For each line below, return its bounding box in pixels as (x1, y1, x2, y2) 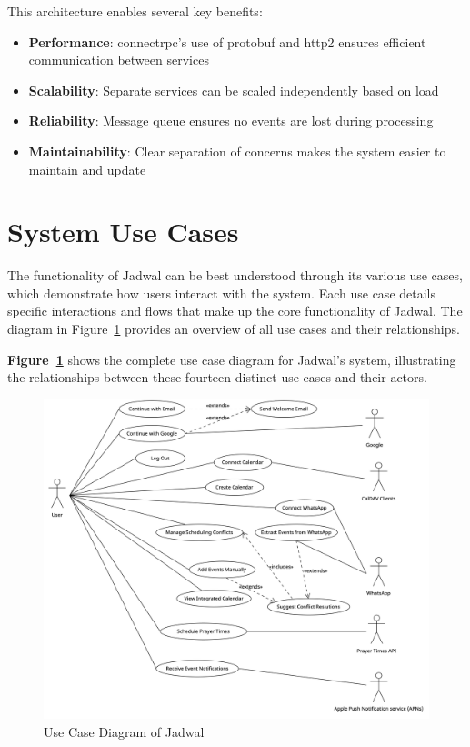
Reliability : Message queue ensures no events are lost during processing (28, 111, 434, 130)
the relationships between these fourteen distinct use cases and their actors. (7, 368, 427, 387)
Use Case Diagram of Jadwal (44, 722, 205, 741)
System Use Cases (7, 213, 239, 250)
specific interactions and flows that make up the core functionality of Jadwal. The (7, 301, 463, 320)
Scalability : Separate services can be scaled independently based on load (28, 80, 439, 99)
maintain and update (28, 159, 146, 178)
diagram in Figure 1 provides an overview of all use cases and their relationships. (7, 319, 460, 338)
